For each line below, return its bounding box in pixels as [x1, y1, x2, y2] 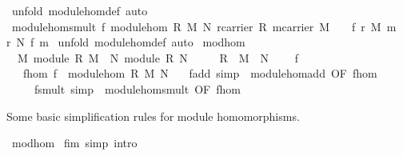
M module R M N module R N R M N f [17, 49, 298, 66]
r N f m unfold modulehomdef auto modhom [6, 34, 245, 50]
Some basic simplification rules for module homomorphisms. [6, 107, 300, 124]
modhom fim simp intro [11, 134, 138, 151]
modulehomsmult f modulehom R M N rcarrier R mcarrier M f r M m [11, 18, 397, 34]
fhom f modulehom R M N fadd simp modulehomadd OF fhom [22, 65, 377, 82]
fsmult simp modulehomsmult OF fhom [34, 80, 241, 97]
